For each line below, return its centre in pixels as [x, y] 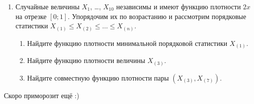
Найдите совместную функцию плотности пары [98, 77]
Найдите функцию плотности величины [86, 60]
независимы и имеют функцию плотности [178, 6]
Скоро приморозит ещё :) [42, 95]
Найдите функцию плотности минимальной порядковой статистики [127, 43]
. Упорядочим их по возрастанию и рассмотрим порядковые [157, 16]
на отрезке [31, 16]
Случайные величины [47, 6]
